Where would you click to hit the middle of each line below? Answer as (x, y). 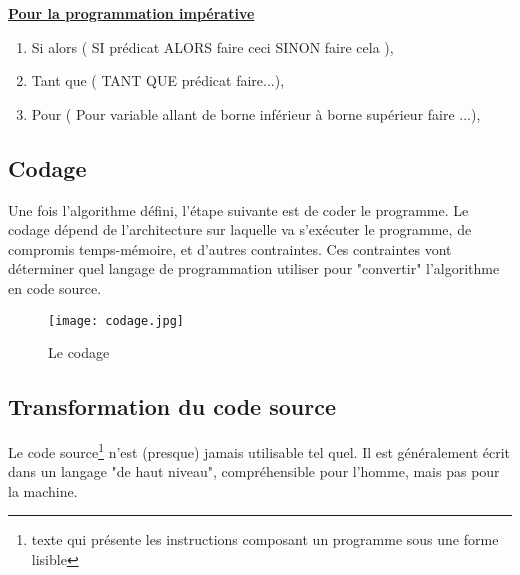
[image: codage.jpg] (116, 320)
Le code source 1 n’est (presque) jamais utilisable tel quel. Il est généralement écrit (259, 450)
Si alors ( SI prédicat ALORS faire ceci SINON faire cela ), (212, 46)
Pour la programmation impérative (131, 13)
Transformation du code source (172, 406)
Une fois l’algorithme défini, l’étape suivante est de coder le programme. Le (238, 209)
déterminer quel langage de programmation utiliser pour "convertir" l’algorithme (254, 268)
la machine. (43, 490)
